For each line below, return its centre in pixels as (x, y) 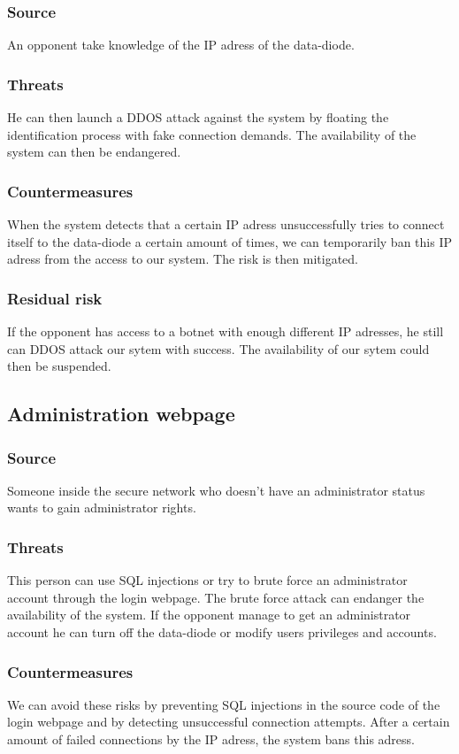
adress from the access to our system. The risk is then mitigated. (183, 259)
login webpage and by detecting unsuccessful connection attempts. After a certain (229, 722)
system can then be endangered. (94, 152)
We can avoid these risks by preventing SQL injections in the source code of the (224, 704)
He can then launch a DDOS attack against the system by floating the (198, 117)
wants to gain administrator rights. (102, 508)
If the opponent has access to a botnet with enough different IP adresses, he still (226, 331)
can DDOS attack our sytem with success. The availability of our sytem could (218, 348)
